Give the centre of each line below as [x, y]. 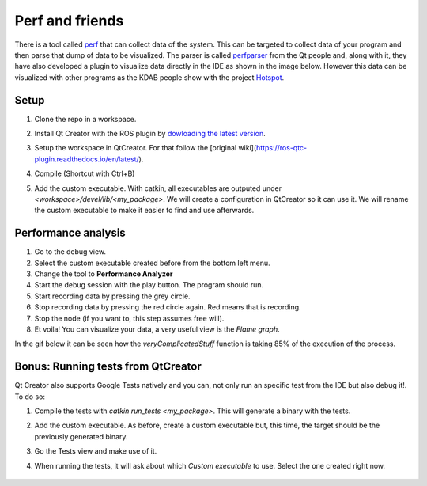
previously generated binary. [81, 436]
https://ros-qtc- [282, 148]
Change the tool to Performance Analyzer [104, 274]
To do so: [30, 397]
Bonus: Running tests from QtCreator [108, 367]
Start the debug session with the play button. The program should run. [149, 285]
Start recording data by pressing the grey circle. [112, 296]
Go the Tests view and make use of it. [96, 451]
